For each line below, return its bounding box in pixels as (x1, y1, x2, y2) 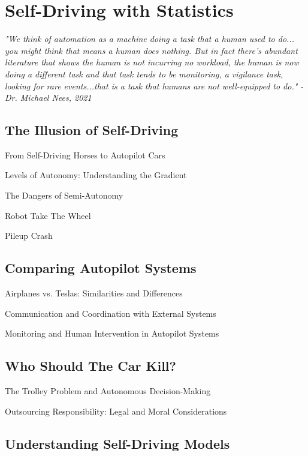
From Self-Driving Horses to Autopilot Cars (5, 148, 165, 161)
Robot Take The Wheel (5, 209, 91, 221)
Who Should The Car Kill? (5, 356, 176, 375)
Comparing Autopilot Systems (5, 259, 197, 277)
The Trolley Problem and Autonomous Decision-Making (5, 385, 211, 397)
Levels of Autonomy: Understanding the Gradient (5, 169, 187, 181)
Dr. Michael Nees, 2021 (5, 91, 92, 104)
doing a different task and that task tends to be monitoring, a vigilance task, (5, 67, 283, 80)
